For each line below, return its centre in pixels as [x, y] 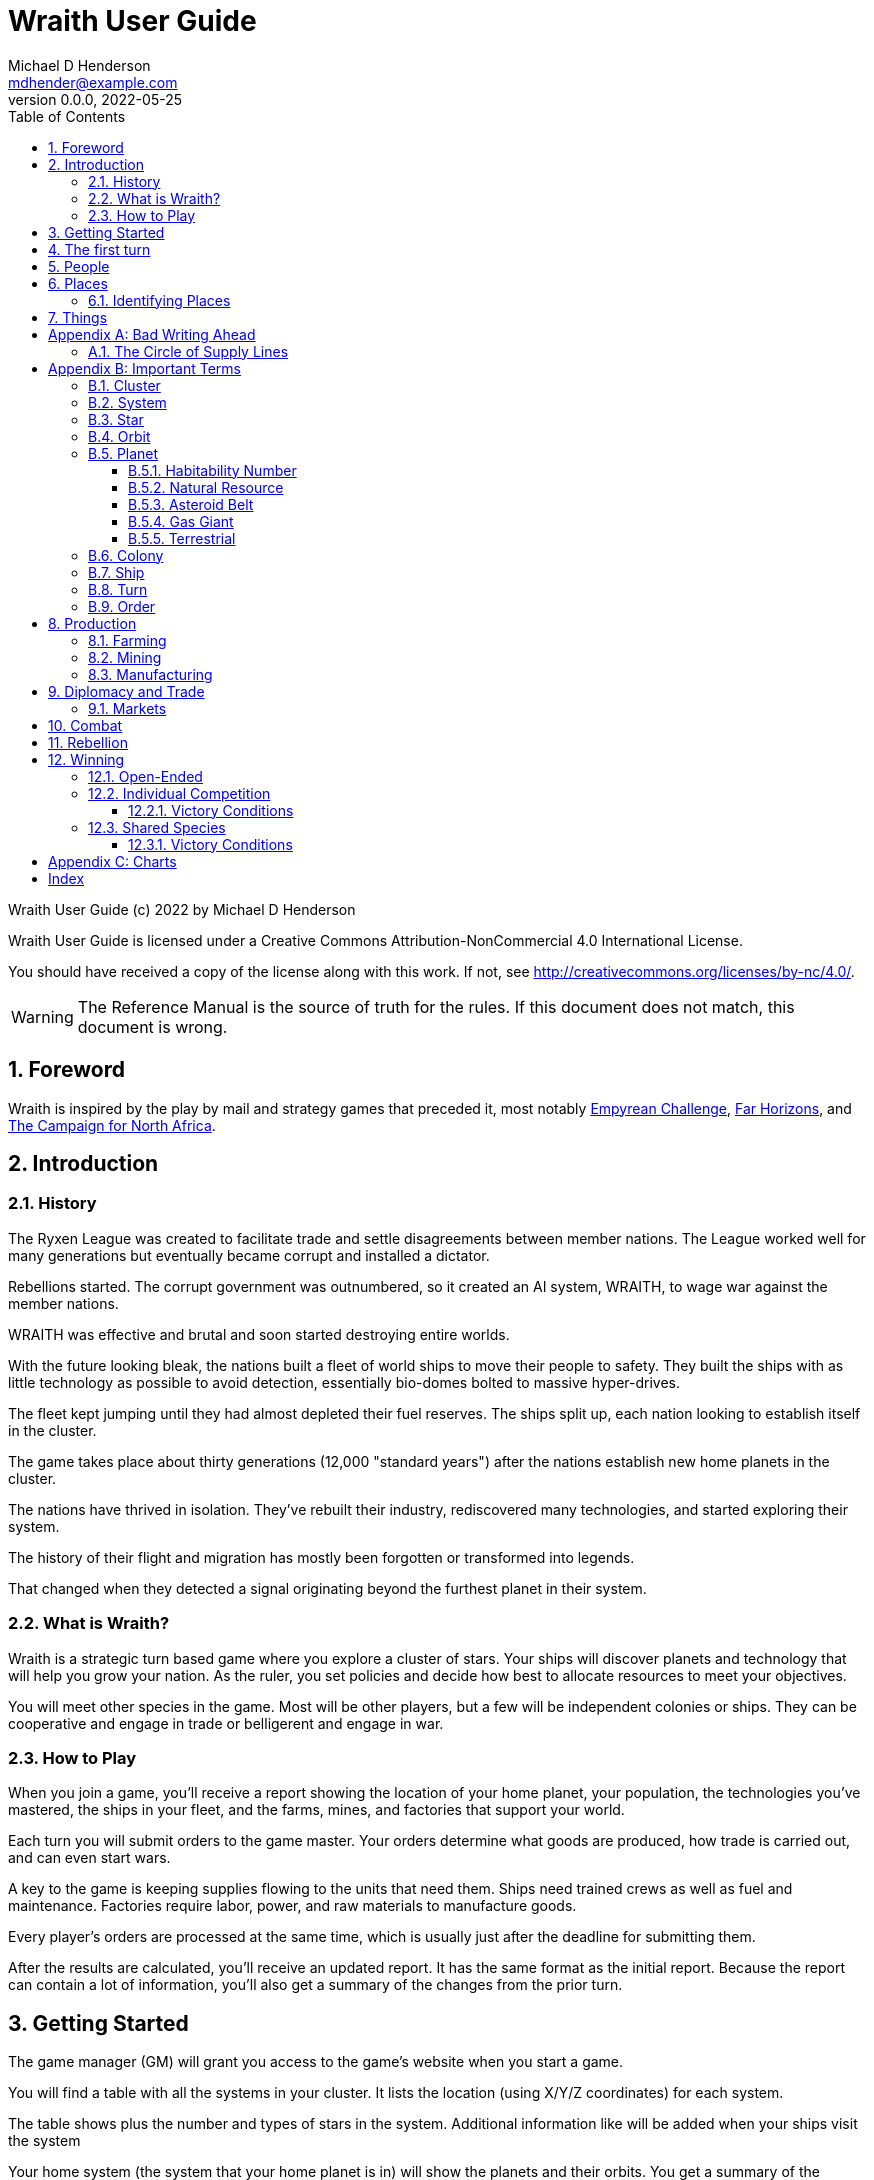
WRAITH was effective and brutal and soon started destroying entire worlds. [259, 1334]
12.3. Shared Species [157, 827]
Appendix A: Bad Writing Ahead [152, 334]
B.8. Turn [118, 589]
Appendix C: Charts [112, 861]
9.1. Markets [127, 708]
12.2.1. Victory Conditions [211, 810]
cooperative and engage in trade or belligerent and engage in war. [226, 1723]
